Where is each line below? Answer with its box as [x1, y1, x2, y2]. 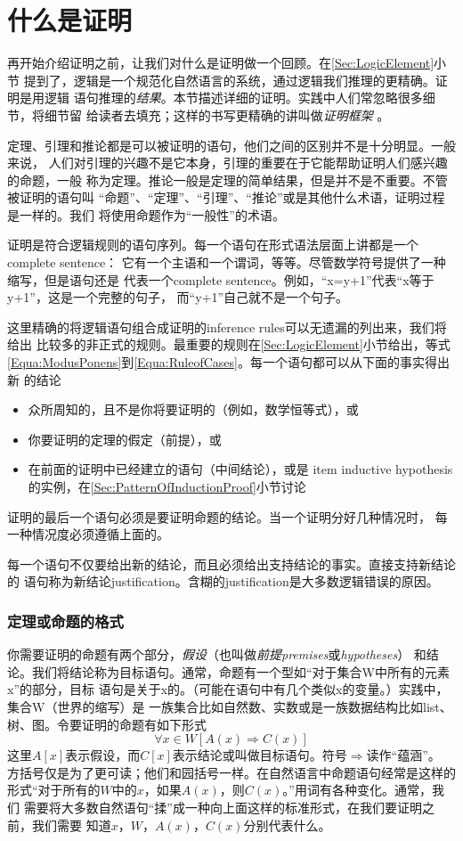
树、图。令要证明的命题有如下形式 [7, 714, 207, 733]
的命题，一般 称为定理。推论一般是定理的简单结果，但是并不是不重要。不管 [7, 170, 448, 189]
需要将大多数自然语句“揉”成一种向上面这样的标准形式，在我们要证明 [23, 797, 422, 816]
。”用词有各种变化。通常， [282, 780, 432, 799]
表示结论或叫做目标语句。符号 [172, 746, 347, 764]
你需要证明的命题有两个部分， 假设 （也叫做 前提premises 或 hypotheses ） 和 [7, 645, 426, 664]
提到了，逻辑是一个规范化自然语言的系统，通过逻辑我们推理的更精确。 [23, 70, 435, 89]
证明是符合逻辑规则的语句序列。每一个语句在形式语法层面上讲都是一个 [7, 235, 418, 254]
